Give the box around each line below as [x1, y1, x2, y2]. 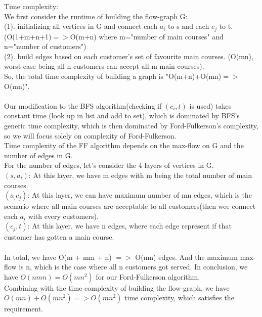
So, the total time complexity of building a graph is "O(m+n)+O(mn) [4, 71, 222, 81]
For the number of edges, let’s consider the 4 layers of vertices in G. [4, 160, 214, 170]
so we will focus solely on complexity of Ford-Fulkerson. [4, 130, 177, 141]
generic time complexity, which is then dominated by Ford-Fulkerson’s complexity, [4, 120, 258, 130]
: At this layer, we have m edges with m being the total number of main [28, 169, 252, 180]
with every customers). [28, 210, 99, 221]
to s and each [168, 21, 209, 31]
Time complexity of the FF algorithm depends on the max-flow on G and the [4, 140, 244, 151]
